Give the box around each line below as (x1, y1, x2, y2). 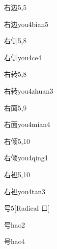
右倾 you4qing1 (4, 152, 48, 163)
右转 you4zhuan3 (4, 85, 53, 96)
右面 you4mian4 (4, 119, 51, 129)
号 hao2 (4, 219, 25, 230)
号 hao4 (4, 236, 25, 247)
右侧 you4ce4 (4, 52, 42, 62)
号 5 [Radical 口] (4, 203, 50, 213)
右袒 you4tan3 (4, 186, 46, 196)
